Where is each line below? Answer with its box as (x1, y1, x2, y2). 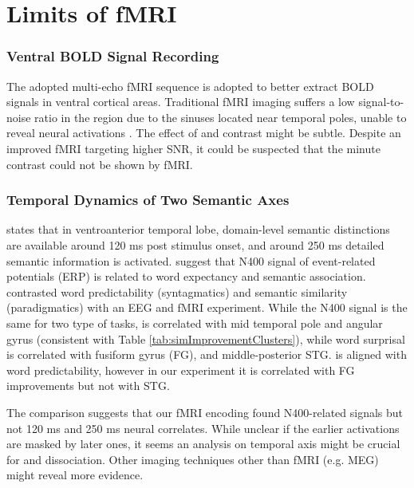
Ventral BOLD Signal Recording (6, 46, 219, 66)
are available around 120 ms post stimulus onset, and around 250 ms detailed (6, 236, 384, 253)
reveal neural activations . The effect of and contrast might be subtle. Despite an (6, 124, 401, 141)
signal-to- (358, 93, 404, 110)
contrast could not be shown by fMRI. (6, 155, 193, 172)
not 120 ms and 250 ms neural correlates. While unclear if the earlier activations (6, 419, 400, 436)
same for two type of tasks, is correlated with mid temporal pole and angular (6, 314, 383, 331)
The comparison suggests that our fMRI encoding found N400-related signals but (6, 403, 404, 420)
